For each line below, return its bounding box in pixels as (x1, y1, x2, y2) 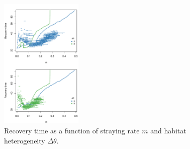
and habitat (150, 125, 186, 136)
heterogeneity (4, 135, 45, 145)
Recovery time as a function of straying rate (4, 125, 140, 136)
